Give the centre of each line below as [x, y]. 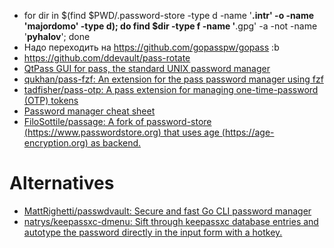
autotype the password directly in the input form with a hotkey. [153, 232]
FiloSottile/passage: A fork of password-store [117, 121]
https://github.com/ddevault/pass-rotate [107, 58]
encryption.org [54, 143]
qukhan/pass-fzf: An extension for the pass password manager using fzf [173, 79]
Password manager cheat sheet [89, 111]
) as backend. [113, 143]
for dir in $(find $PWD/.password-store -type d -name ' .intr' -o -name [169, 15]
